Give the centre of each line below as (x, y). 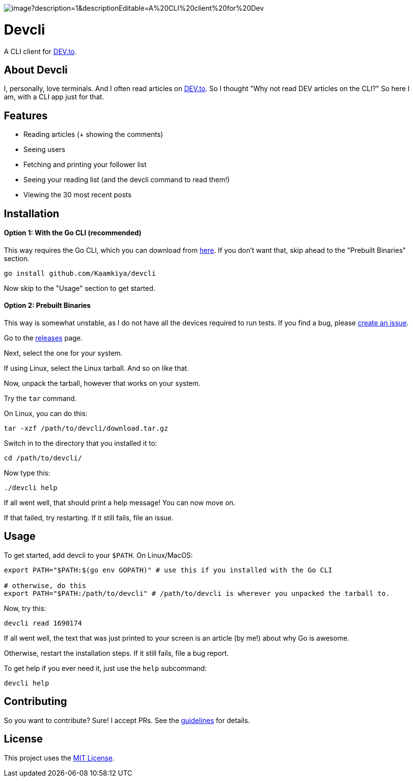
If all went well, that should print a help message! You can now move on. (120, 503)
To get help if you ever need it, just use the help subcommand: (105, 668)
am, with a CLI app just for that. (54, 97)
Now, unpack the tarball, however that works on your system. (102, 383)
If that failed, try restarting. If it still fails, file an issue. (89, 518)
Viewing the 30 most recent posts (77, 195)
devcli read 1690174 (43, 623)
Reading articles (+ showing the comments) (93, 134)
